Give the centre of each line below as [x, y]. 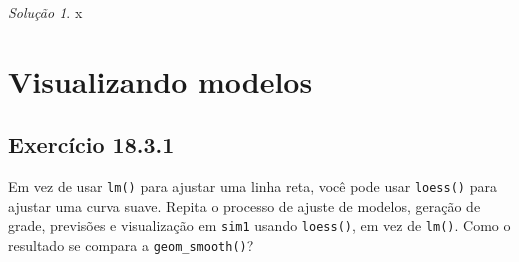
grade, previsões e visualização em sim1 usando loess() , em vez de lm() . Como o [259, 225]
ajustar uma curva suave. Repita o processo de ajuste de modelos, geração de [244, 205]
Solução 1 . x [45, 12]
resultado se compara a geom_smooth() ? [131, 245]
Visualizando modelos [160, 80]
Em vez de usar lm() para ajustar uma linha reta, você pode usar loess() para [252, 186]
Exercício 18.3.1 [91, 144]
